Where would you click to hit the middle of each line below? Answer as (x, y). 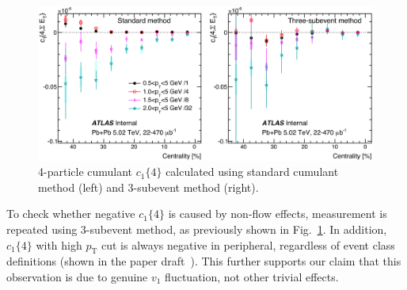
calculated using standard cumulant (252, 172)
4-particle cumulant (86, 172)
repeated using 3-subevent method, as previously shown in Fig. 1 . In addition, (197, 229)
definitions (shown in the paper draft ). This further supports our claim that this (204, 261)
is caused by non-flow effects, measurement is (278, 214)
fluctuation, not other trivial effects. (252, 276)
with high (59, 244)
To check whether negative (71, 214)
